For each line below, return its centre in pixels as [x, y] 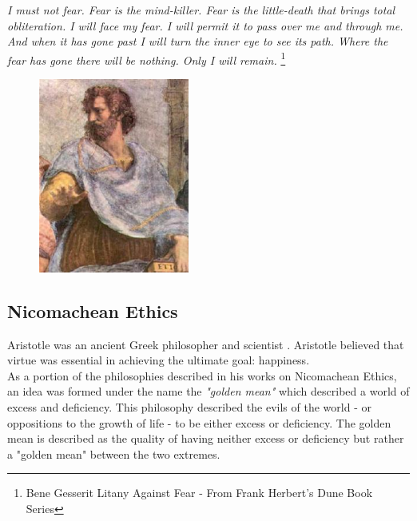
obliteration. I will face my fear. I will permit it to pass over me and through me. [205, 25]
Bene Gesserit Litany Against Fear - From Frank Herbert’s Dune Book [199, 493]
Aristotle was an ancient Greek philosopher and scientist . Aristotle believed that [206, 344]
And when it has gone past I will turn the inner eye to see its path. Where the [198, 41]
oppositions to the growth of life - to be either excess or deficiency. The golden [199, 422]
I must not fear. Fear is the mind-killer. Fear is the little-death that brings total [201, 10]
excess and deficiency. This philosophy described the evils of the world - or [189, 406]
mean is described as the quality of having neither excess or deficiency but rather [206, 438]
